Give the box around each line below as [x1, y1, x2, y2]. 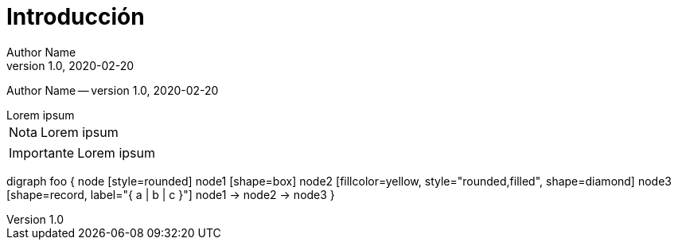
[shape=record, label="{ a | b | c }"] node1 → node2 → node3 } [6, 187, 335, 201]
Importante [9, 144, 75, 161]
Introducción [6, 3, 145, 30]
